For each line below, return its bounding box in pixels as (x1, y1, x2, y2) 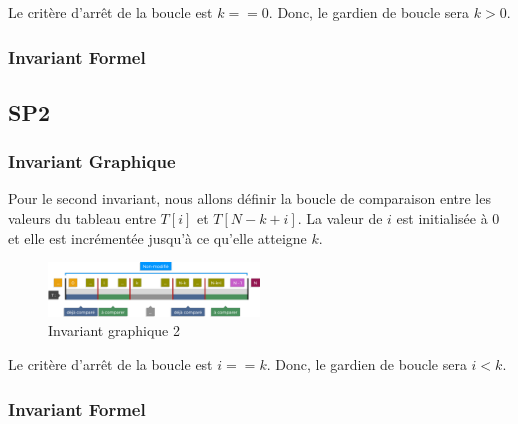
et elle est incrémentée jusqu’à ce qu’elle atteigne (8, 227, 307, 248)
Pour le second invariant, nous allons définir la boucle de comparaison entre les (8, 188, 491, 209)
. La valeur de (297, 208, 383, 229)
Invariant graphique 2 (48, 320, 180, 341)
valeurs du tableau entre (8, 208, 156, 229)
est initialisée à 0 (396, 208, 500, 229)
